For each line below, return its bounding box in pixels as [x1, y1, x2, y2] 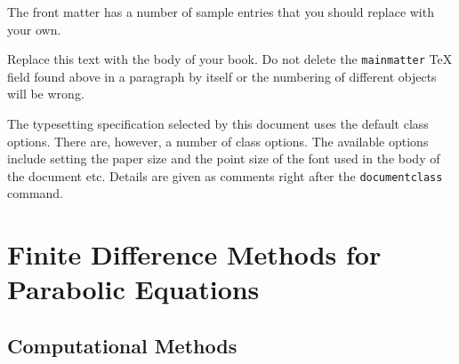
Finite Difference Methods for [7, 236, 382, 273]
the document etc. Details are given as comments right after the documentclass [7, 166, 443, 185]
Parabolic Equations [7, 271, 260, 307]
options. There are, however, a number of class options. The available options [7, 131, 429, 150]
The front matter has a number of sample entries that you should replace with [7, 3, 434, 20]
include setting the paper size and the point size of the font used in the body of [7, 149, 440, 168]
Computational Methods [7, 332, 238, 360]
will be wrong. [7, 84, 85, 103]
